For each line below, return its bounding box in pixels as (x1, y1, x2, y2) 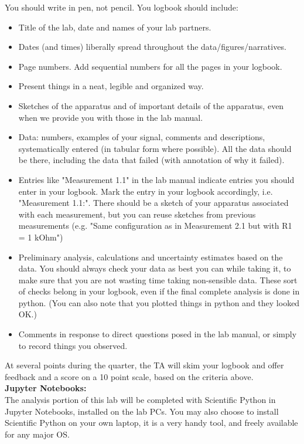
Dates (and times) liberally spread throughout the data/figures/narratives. (18, 40, 286, 53)
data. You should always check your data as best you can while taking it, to (18, 262, 291, 274)
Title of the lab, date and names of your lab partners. (18, 21, 211, 33)
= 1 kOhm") (18, 231, 63, 243)
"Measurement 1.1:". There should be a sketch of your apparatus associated (18, 196, 289, 209)
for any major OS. (5, 428, 70, 440)
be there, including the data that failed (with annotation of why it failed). (18, 154, 285, 166)
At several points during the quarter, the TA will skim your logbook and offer (5, 359, 284, 371)
